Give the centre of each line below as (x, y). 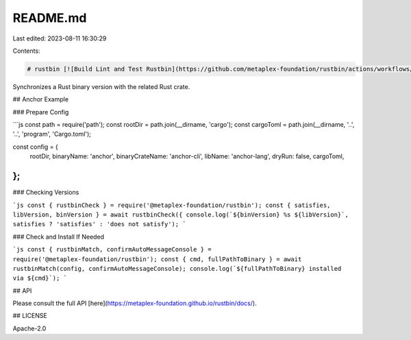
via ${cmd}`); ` (40, 278)
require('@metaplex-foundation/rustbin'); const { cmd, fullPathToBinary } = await (157, 259)
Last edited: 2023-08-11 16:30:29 (60, 38)
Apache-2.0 (29, 328)
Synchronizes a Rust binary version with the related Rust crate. (101, 86)
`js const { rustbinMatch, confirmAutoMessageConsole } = (112, 250)
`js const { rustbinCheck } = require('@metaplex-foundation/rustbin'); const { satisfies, (172, 205)
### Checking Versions (46, 193)
